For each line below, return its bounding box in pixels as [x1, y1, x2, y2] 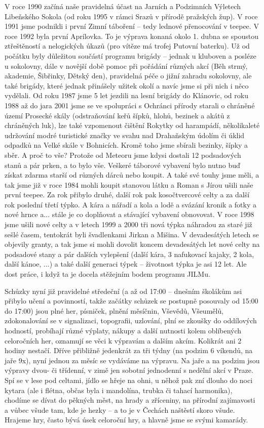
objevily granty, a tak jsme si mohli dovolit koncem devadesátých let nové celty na [5, 239, 260, 249]
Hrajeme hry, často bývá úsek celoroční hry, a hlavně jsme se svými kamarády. [5, 414, 248, 425]
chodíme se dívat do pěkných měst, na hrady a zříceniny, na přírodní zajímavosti [5, 395, 255, 405]
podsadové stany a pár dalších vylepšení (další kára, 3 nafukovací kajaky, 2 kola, [5, 248, 254, 259]
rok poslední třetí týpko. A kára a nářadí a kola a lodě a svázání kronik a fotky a [5, 199, 256, 209]
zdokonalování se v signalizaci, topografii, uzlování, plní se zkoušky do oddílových [5, 315, 257, 326]
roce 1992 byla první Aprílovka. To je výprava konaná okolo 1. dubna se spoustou [5, 30, 258, 41]
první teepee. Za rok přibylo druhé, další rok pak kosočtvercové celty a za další [5, 189, 250, 200]
